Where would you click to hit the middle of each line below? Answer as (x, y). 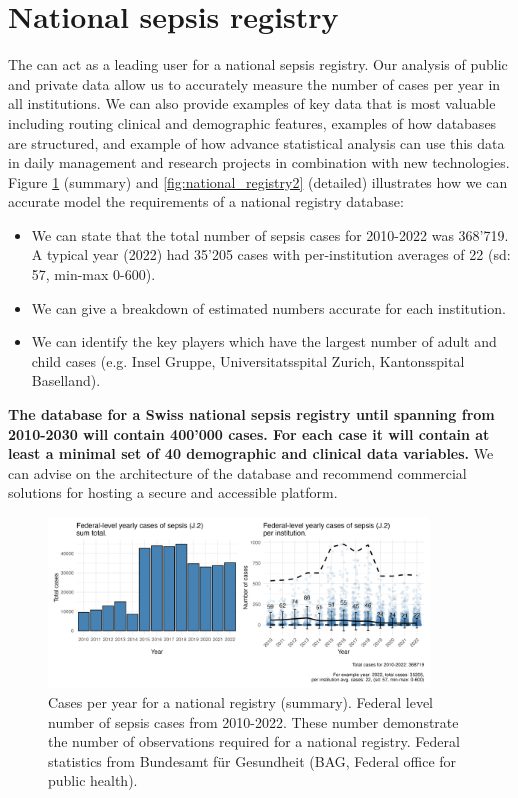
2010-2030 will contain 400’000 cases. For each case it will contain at (249, 433)
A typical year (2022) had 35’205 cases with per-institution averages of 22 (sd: (271, 254)
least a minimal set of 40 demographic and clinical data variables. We (251, 453)
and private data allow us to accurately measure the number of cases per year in (254, 83)
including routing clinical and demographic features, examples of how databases (252, 122)
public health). (93, 780)
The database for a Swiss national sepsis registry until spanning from (251, 414)
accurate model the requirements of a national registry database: (206, 201)
